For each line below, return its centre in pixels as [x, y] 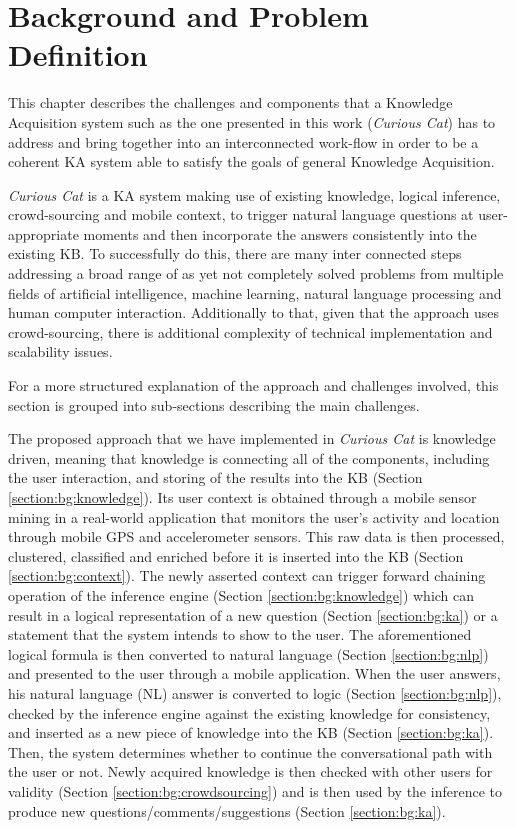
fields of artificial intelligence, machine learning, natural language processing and [255, 292]
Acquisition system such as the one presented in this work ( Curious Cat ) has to [252, 121]
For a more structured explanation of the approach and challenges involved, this [253, 385]
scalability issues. [60, 351]
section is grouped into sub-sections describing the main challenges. [214, 404]
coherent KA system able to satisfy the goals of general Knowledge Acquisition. [251, 161]
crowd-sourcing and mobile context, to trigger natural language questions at [241, 214]
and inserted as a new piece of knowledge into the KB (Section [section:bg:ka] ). [251, 732]
